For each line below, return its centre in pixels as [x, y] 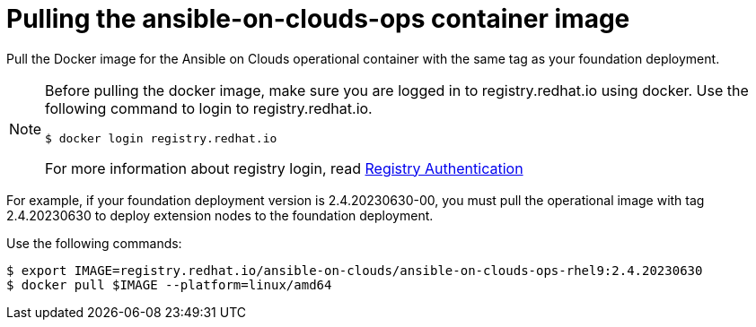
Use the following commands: [94, 243]
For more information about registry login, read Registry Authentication [284, 168]
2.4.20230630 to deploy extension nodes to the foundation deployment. [220, 215]
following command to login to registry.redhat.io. [209, 108]
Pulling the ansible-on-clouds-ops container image [318, 19]
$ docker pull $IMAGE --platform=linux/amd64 [169, 284]
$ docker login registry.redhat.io [161, 138]
